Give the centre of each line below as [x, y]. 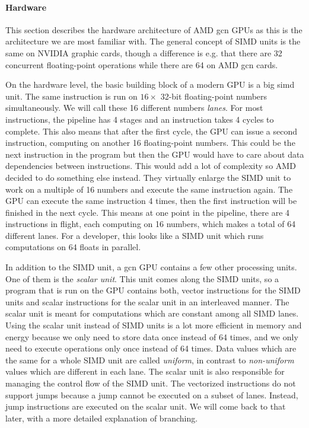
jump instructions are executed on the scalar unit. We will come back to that [146, 406]
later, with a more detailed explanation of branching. [102, 418]
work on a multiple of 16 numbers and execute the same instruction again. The [149, 189]
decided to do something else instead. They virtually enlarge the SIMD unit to [148, 177]
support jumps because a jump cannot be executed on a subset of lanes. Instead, [152, 395]
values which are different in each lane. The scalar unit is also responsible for [145, 371]
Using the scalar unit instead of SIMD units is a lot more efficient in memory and [154, 325]
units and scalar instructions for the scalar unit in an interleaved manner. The [147, 301]
